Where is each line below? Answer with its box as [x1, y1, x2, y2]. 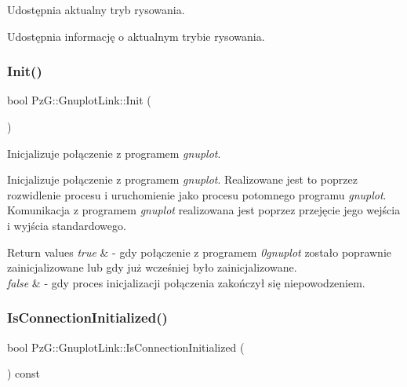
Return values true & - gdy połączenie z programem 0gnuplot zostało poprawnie [7, 243, 391, 260]
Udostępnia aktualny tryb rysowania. [7, 2, 185, 17]
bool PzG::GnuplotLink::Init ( [7, 92, 151, 108]
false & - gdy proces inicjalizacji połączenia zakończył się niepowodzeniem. [7, 274, 365, 290]
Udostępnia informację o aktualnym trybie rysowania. [7, 27, 265, 44]
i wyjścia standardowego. [7, 217, 126, 233]
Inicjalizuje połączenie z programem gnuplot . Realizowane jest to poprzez [7, 171, 358, 188]
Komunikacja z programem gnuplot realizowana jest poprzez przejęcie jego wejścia [7, 202, 401, 218]
